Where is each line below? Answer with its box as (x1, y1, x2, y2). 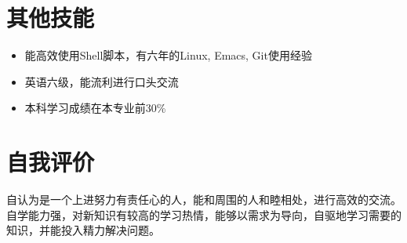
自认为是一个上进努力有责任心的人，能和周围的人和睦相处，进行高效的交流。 (6, 191, 402, 208)
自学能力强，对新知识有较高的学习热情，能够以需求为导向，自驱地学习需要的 (6, 206, 402, 223)
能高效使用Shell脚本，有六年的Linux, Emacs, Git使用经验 (24, 47, 312, 63)
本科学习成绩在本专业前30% (24, 100, 166, 116)
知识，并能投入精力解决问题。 (6, 222, 160, 238)
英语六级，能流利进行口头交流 (24, 73, 179, 89)
